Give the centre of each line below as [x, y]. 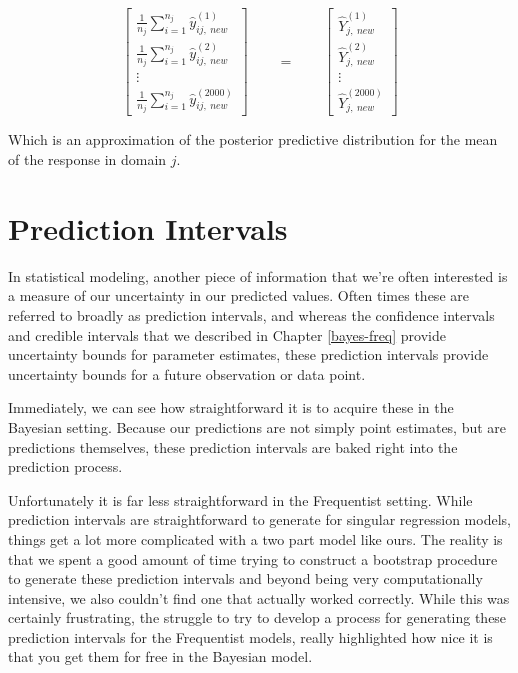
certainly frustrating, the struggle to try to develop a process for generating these [257, 617]
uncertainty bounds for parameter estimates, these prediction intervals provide [248, 354]
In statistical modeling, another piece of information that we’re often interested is [258, 275]
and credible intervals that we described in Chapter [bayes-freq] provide [227, 334]
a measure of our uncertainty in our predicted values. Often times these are [238, 295]
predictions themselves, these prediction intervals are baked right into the [233, 446]
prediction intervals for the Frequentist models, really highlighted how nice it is [250, 636]
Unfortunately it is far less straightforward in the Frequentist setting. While [240, 499]
